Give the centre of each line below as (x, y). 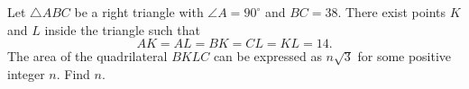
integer (26, 73)
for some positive (405, 56)
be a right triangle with (139, 12)
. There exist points (392, 12)
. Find (73, 73)
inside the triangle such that (122, 29)
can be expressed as (267, 56)
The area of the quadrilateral (87, 56)
